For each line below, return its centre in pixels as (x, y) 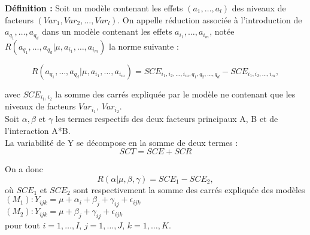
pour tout (22, 225)
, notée (222, 31)
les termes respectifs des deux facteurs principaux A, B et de (167, 119)
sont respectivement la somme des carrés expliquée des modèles (189, 189)
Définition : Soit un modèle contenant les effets (94, 8)
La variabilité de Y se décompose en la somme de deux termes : (121, 142)
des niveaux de (259, 8)
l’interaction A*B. (38, 130)
